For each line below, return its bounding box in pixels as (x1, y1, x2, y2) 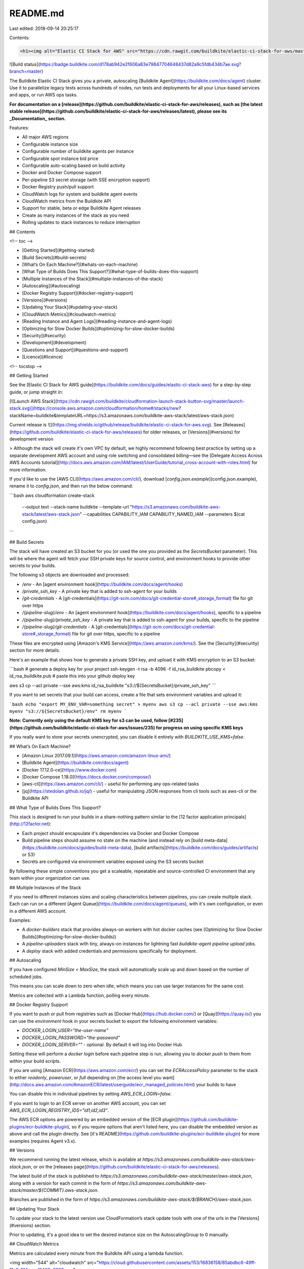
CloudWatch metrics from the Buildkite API (22, 198, 111, 204)
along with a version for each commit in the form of (9, 1180, 117, 1186)
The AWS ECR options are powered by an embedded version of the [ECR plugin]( (9, 1117, 179, 1123)
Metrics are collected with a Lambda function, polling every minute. (9, 992, 150, 998)
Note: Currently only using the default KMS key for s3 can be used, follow (9, 717, 168, 723)
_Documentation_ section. (9, 115, 66, 121)
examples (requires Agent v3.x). (9, 1138, 77, 1144)
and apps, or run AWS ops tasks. (9, 92, 78, 98)
